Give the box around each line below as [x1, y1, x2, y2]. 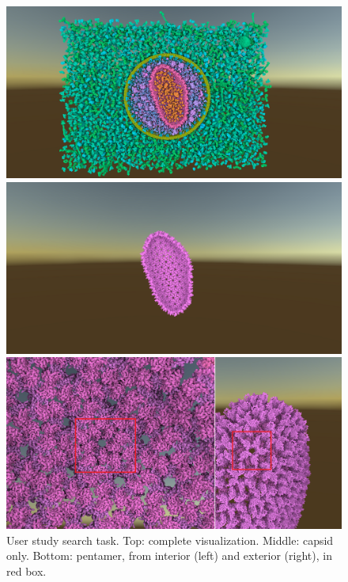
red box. [6, 562, 47, 579]
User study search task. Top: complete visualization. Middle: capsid [6, 531, 334, 548]
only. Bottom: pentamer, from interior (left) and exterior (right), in [6, 547, 332, 564]
